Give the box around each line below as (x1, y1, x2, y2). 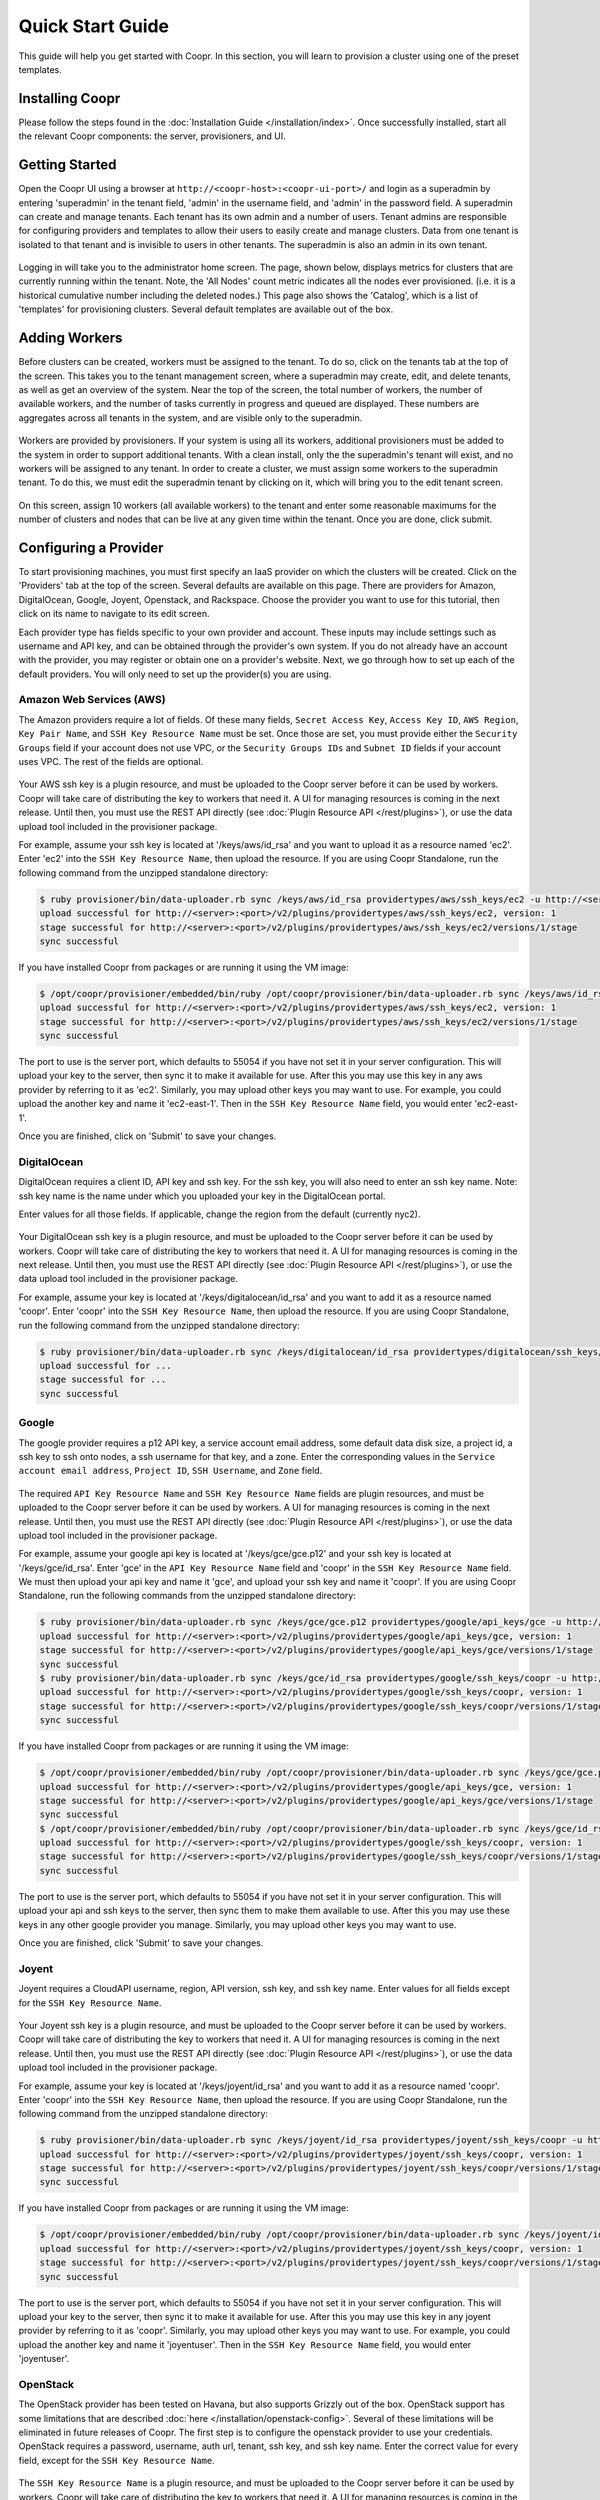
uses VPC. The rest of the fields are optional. (18, 756, 204, 768)
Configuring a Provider (18, 539, 164, 556)
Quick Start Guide (18, 15, 170, 37)
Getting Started (18, 156, 117, 174)
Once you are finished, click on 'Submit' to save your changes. (18, 1130, 277, 1142)
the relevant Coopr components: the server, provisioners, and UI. (18, 130, 287, 142)
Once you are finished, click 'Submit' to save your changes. (18, 1937, 264, 1949)
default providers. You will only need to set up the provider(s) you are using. (18, 668, 332, 680)
